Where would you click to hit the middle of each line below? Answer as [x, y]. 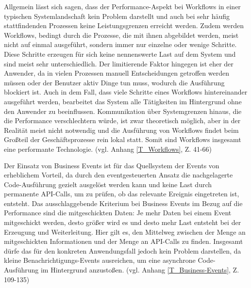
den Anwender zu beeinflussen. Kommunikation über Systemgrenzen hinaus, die [123, 111]
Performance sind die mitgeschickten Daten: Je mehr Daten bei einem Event [118, 213]
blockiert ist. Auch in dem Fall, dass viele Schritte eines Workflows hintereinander [126, 92]
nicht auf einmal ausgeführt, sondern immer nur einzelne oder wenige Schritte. [120, 44]
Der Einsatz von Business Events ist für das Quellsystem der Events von [112, 165]
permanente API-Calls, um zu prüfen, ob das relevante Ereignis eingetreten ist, [122, 194]
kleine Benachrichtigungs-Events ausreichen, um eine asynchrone [100, 260]
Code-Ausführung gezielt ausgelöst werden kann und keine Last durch [108, 184]
